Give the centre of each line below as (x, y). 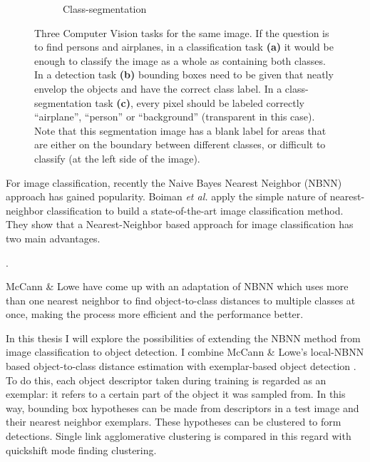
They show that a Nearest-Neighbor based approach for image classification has (180, 224)
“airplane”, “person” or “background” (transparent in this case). (175, 117)
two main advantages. (53, 238)
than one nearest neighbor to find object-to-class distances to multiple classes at (181, 300)
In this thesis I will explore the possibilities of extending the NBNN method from (183, 338)
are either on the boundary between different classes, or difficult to (180, 144)
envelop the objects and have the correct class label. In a (158, 88)
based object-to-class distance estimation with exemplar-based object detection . (181, 366)
